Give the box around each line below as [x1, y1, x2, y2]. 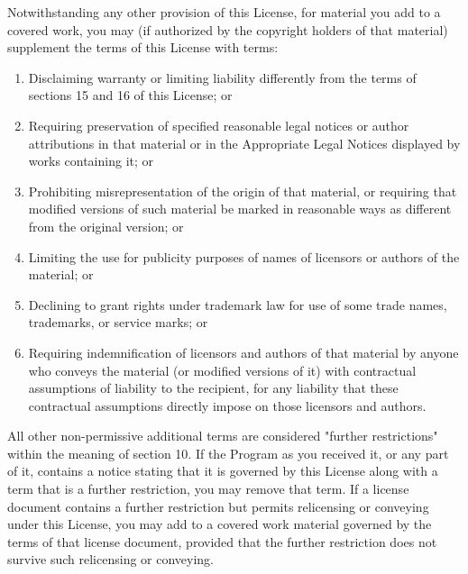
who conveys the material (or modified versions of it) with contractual [28, 360, 417, 379]
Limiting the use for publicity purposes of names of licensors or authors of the [28, 247, 460, 266]
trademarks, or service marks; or [28, 313, 208, 332]
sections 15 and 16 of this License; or [28, 86, 233, 105]
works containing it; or [28, 151, 154, 170]
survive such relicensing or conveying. [7, 550, 215, 569]
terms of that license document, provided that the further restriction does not [7, 532, 437, 551]
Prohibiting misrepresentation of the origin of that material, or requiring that [28, 181, 457, 200]
